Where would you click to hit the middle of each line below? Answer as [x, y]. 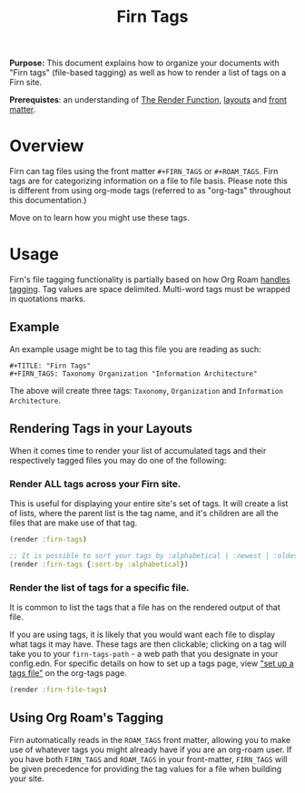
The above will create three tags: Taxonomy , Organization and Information [147, 390]
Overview [47, 146]
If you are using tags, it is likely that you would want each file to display [142, 634]
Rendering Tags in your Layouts [101, 429]
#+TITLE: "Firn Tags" [50, 366]
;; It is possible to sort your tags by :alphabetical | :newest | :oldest [156, 555]
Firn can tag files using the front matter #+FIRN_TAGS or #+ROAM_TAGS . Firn [144, 171]
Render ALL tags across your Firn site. [95, 484]
